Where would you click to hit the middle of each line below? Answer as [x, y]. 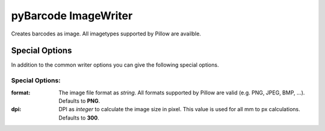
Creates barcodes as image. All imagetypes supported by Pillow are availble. [106, 34]
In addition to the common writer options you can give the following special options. [115, 65]
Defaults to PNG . [79, 101]
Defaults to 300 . [79, 118]
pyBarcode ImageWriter [72, 16]
